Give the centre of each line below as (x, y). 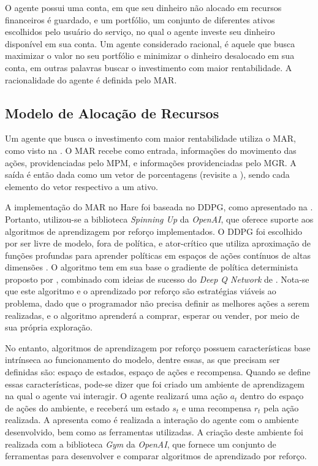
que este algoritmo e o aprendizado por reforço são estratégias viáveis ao (141, 291)
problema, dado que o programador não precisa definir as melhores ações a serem (157, 303)
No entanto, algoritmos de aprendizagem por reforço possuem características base (158, 347)
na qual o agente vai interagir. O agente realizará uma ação (116, 396)
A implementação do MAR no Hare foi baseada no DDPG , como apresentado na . (159, 207)
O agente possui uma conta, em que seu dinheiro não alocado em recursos (143, 7)
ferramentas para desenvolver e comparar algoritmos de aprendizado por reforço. (156, 456)
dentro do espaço (272, 396)
